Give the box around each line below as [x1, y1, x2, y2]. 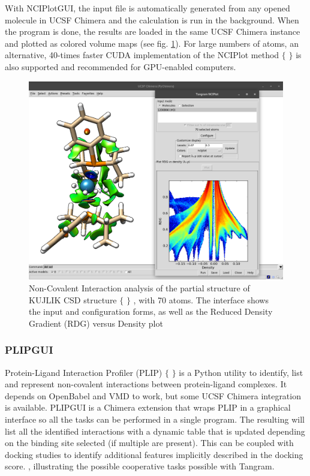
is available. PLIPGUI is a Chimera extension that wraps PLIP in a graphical [5, 401, 291, 414]
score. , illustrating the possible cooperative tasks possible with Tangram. [5, 460, 275, 472]
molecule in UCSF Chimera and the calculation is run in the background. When [5, 13, 299, 26]
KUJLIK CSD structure [29, 293, 117, 306]
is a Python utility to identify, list [179, 366, 303, 378]
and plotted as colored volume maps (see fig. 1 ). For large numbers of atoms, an [5, 37, 299, 49]
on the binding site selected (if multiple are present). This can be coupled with [5, 436, 294, 449]
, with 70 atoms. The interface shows [133, 293, 269, 306]
